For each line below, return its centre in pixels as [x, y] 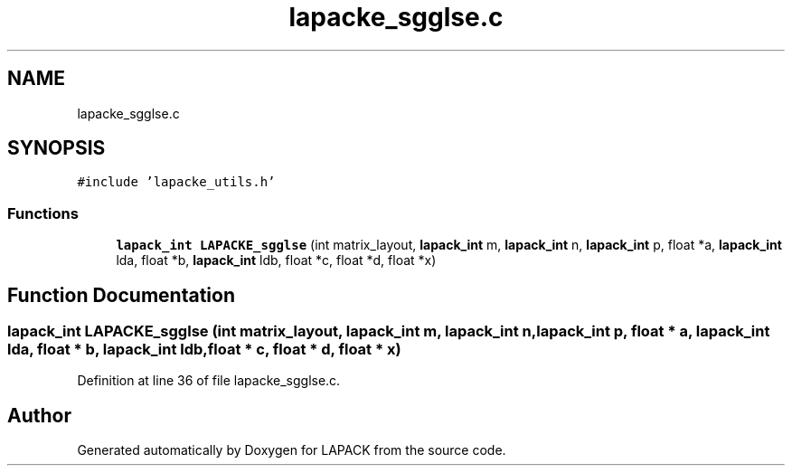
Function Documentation [121, 295]
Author [39, 415]
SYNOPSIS [57, 148]
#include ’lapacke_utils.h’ [176, 182]
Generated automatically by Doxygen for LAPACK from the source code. [292, 450]
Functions [43, 213]
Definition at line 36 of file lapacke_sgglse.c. [209, 381]
